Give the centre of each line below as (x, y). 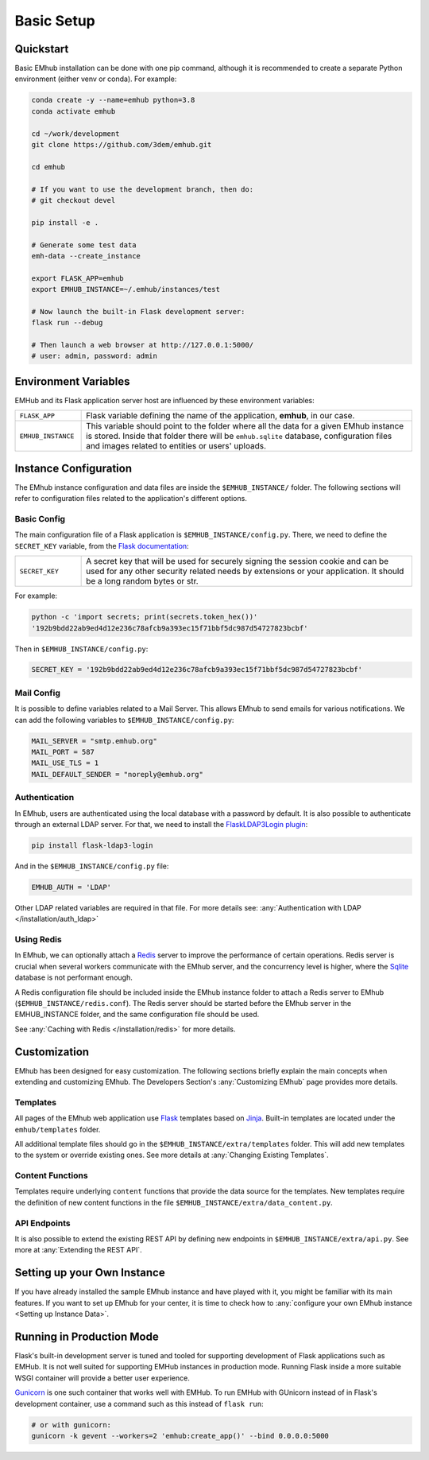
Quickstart (42, 49)
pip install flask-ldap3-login (93, 845)
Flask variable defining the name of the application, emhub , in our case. (220, 416)
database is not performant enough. (73, 977)
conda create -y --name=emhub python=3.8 (113, 100)
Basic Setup (55, 21)
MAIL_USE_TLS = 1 (65, 763)
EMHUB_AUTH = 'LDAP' (71, 887)
